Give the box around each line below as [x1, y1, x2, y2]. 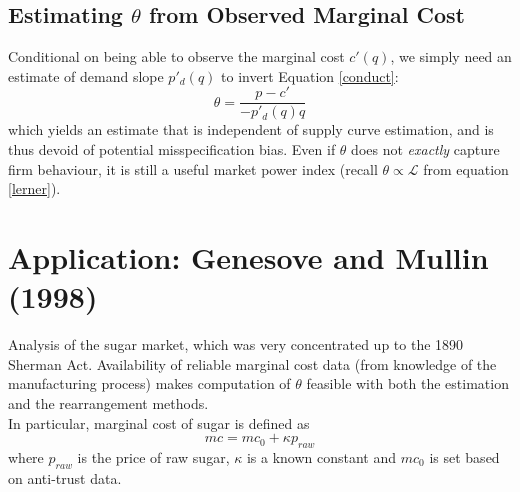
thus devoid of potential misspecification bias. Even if [8, 139, 336, 160]
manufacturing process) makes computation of [8, 373, 291, 394]
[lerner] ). [8, 178, 61, 199]
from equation [423, 158, 509, 179]
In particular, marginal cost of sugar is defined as [8, 412, 310, 433]
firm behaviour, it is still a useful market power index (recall [8, 158, 378, 179]
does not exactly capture [351, 139, 500, 160]
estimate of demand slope [8, 65, 164, 86]
